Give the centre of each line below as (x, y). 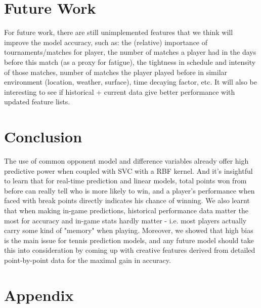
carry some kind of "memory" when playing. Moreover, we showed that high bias (129, 230)
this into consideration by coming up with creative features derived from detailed (130, 250)
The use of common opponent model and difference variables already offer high (126, 161)
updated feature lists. (37, 102)
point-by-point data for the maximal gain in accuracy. (88, 260)
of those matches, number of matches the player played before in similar (116, 72)
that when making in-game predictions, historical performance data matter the (126, 210)
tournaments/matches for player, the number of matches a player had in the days (130, 52)
